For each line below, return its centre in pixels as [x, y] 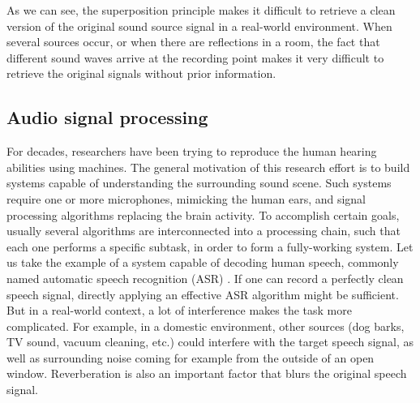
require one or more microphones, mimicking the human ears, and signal [186, 198]
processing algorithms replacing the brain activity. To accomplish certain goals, [203, 214]
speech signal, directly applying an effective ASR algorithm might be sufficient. [203, 294]
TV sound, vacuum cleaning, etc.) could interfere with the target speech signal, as [210, 342]
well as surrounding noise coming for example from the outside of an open [191, 357]
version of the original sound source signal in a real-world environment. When [199, 26]
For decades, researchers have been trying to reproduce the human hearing [192, 151]
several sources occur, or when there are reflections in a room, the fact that [193, 42]
